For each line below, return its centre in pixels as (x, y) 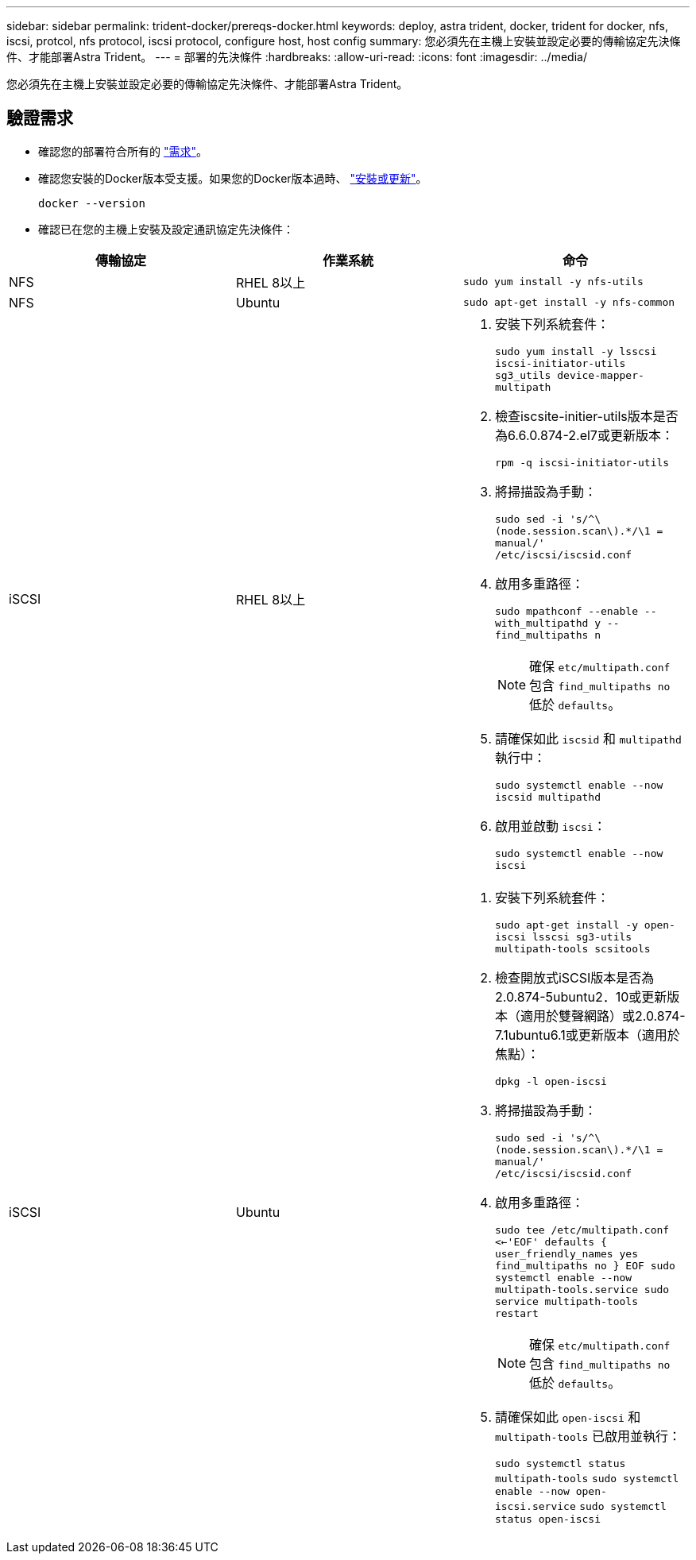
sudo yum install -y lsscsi (576, 351)
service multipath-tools (566, 1301)
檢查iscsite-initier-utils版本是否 (586, 416)
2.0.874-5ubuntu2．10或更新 (581, 996)
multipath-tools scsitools (572, 948)
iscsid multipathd (548, 797)
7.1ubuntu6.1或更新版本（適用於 (587, 1035)
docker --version (92, 203)
